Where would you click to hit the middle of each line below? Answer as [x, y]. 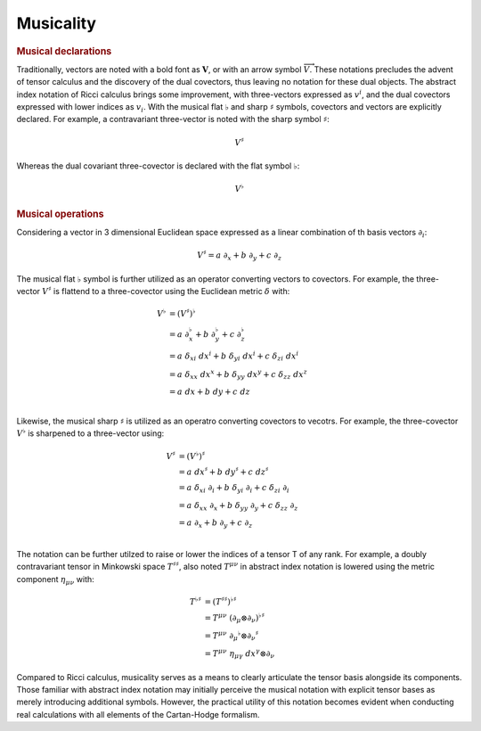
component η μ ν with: [56, 580]
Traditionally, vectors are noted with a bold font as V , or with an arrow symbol [159, 69]
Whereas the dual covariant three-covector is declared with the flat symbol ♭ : [158, 166]
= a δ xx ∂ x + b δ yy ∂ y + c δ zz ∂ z [238, 506]
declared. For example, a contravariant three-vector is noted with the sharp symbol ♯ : [173, 119]
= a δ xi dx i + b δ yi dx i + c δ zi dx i [234, 356]
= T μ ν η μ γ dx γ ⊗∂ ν [240, 654]
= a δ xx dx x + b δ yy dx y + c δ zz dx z [238, 374]
